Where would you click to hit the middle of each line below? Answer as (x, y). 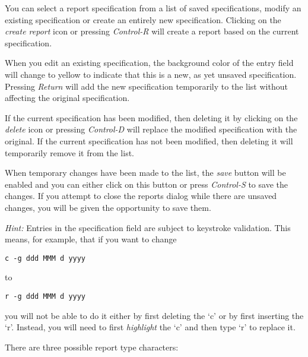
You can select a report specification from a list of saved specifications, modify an (153, 8)
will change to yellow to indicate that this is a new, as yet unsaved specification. (151, 74)
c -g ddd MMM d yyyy (45, 258)
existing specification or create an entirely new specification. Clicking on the (143, 19)
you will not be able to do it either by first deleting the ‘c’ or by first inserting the (154, 315)
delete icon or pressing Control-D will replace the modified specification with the (151, 129)
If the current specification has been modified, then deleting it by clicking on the (151, 117)
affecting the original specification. (67, 98)
